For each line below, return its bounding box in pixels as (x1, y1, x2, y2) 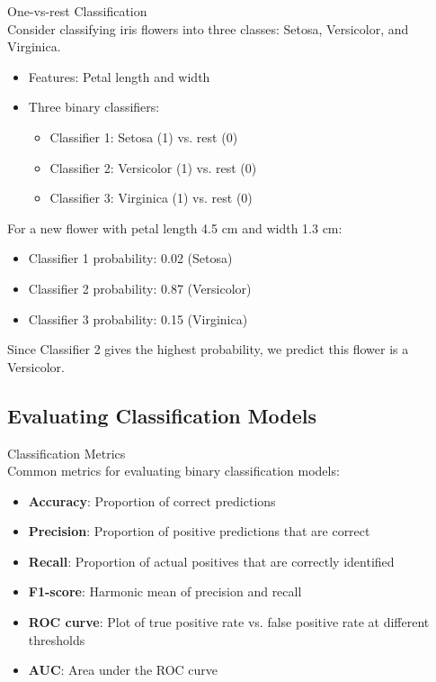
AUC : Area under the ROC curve (28, 660, 218, 679)
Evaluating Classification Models (7, 401, 317, 429)
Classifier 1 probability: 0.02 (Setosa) (28, 249, 233, 268)
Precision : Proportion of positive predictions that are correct (28, 522, 370, 541)
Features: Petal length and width (28, 67, 210, 86)
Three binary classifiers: (28, 97, 160, 116)
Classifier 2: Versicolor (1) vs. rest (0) (49, 158, 257, 177)
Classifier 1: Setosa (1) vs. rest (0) (49, 127, 238, 146)
